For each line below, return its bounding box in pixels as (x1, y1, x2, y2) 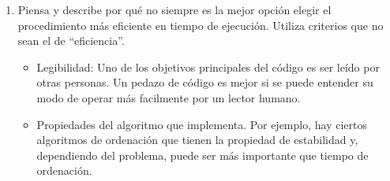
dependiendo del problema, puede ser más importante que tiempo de (36, 146, 369, 163)
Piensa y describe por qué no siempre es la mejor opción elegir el (17, 2, 332, 17)
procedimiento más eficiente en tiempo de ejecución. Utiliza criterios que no (17, 17, 384, 33)
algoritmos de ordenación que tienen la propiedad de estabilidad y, (36, 131, 358, 148)
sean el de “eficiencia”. (17, 32, 125, 49)
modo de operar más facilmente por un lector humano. (36, 89, 301, 105)
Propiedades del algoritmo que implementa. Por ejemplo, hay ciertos (36, 116, 367, 132)
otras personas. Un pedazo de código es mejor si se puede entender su (36, 74, 373, 90)
